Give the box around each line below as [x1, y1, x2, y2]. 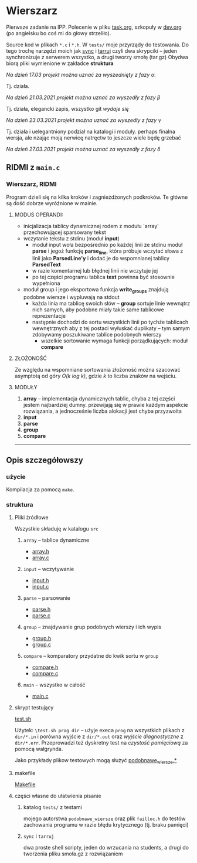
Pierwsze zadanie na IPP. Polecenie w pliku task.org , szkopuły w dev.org [6, 23, 182, 30]
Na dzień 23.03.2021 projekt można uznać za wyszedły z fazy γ [6, 116, 161, 124]
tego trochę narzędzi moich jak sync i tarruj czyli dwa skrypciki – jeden [6, 47, 178, 54]
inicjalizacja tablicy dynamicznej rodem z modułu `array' [23, 222, 159, 229]
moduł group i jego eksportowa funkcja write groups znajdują [23, 286, 169, 294]
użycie [6, 473, 26, 481]
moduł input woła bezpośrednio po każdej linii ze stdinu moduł [32, 241, 183, 248]
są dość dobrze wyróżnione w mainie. [6, 199, 98, 206]
